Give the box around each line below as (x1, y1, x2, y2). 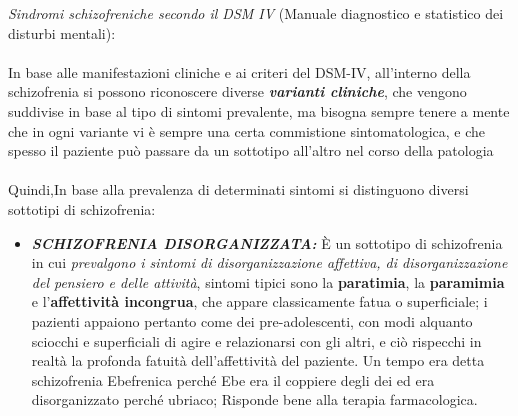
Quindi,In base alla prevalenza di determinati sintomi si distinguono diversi (8, 179, 469, 200)
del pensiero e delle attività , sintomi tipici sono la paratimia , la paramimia (31, 271, 505, 292)
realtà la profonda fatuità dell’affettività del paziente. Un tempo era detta (31, 350, 485, 371)
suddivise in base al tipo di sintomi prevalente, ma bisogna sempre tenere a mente (8, 100, 510, 121)
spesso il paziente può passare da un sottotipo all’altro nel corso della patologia (8, 140, 494, 161)
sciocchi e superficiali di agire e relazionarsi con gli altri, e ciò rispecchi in (31, 330, 482, 351)
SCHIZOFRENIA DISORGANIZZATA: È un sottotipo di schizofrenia (31, 232, 503, 253)
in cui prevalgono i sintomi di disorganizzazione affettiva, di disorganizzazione (31, 252, 508, 273)
